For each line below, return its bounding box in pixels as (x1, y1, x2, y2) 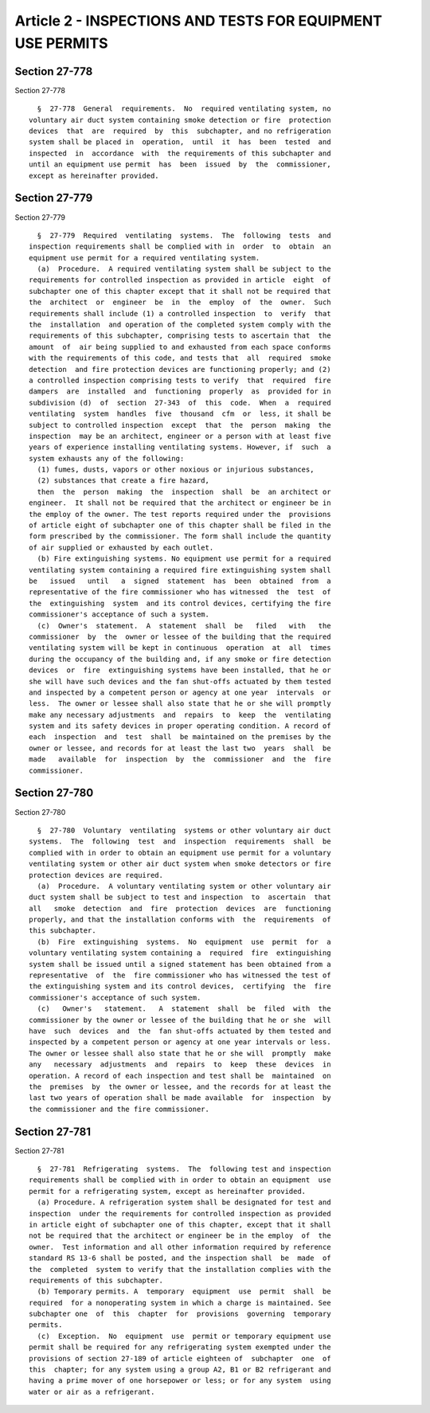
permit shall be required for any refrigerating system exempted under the (29, 1343, 331, 1352)
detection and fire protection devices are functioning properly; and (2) (29, 365, 331, 374)
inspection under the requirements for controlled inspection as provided (29, 1209, 331, 1218)
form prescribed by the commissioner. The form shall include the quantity (29, 532, 331, 541)
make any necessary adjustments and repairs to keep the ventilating (29, 710, 331, 719)
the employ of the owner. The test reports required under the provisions (29, 510, 331, 519)
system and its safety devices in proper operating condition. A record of (29, 722, 331, 730)
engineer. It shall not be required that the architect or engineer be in (29, 499, 331, 507)
